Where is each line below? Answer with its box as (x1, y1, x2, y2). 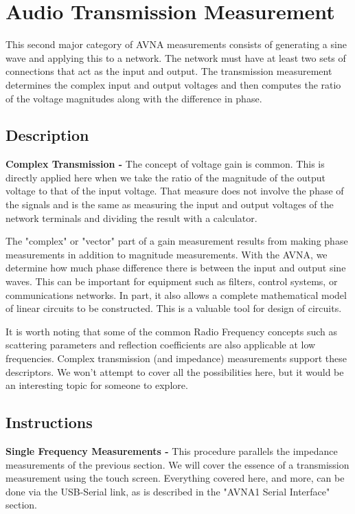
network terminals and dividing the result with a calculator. (5, 210, 257, 225)
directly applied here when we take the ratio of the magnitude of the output (5, 170, 326, 184)
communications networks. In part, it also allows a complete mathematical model (5, 287, 347, 302)
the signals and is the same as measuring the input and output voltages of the (5, 197, 334, 212)
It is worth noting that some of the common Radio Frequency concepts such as (5, 324, 338, 338)
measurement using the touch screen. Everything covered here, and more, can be (5, 471, 345, 485)
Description (5, 124, 89, 146)
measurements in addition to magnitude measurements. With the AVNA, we (5, 247, 328, 261)
